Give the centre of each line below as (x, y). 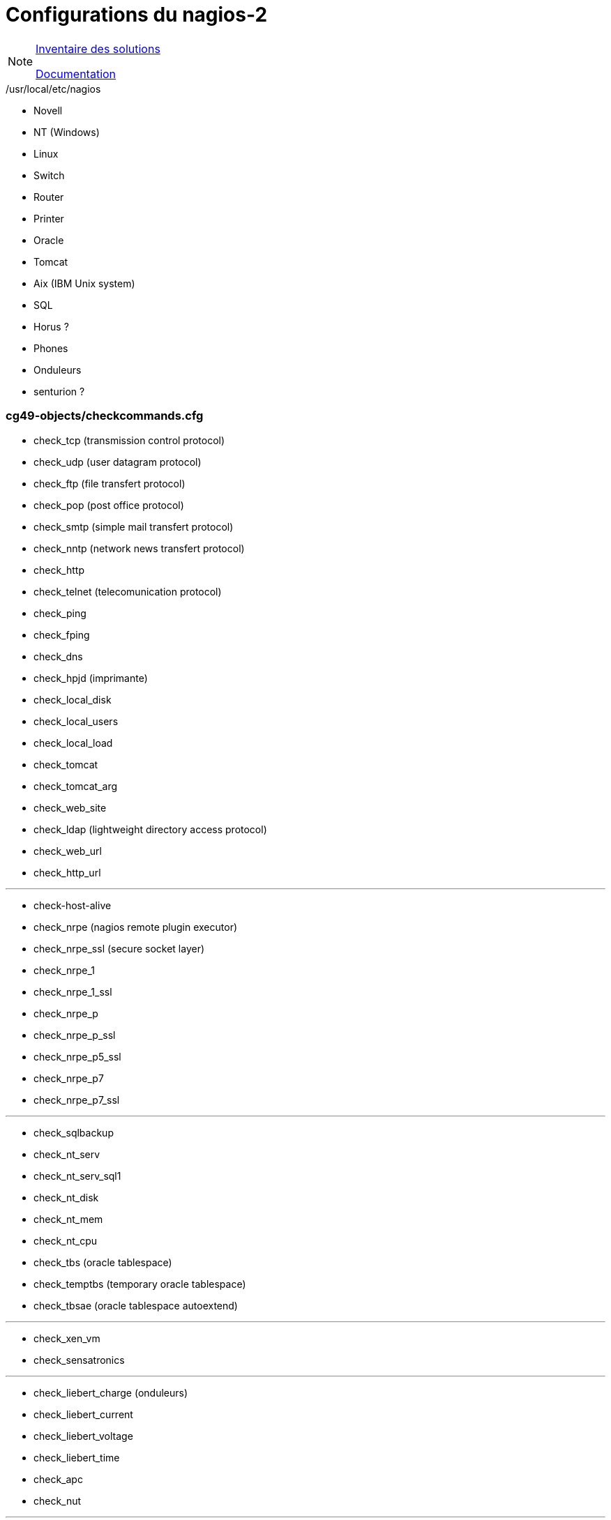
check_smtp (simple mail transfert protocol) (134, 526)
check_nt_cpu (66, 1240)
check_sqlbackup (74, 1132)
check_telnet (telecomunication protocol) (128, 591)
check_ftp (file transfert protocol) (110, 483)
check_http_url (67, 872)
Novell (48, 110)
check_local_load (73, 743)
